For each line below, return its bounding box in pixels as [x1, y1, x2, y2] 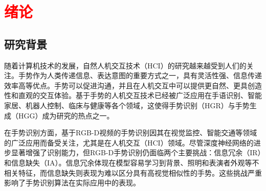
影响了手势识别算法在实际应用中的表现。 [4, 177, 140, 188]
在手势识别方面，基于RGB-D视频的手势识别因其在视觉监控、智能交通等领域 [4, 127, 257, 138]
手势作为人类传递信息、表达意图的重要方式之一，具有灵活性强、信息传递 [18, 70, 262, 81]
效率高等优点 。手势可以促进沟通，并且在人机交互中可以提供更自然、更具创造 [4, 80, 262, 90]
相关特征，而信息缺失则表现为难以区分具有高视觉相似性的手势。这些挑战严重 [4, 167, 262, 178]
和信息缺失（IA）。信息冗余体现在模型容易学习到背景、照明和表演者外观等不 [4, 157, 259, 168]
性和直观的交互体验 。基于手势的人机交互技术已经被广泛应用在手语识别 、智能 [4, 90, 262, 101]
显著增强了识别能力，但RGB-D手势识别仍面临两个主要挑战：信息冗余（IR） [11, 147, 261, 158]
